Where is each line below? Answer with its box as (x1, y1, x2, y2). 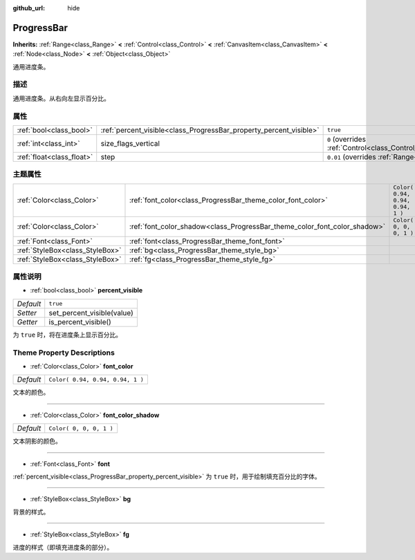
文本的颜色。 (12, 388, 50, 397)
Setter (17, 308, 37, 317)
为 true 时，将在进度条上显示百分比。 (12, 330, 122, 339)
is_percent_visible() (48, 317, 112, 326)
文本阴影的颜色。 (12, 437, 62, 445)
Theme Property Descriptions (12, 348, 116, 357)
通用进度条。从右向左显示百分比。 (12, 94, 110, 102)
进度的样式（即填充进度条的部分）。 (12, 543, 113, 551)
